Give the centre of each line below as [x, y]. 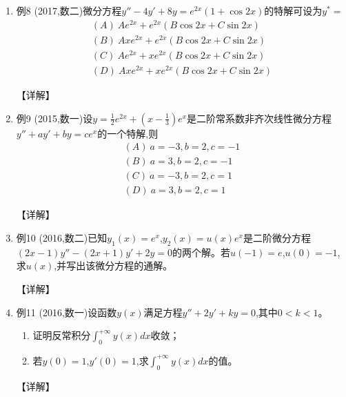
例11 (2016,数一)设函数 [67, 312]
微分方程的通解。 [134, 265]
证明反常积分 [62, 335]
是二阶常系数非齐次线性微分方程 [259, 118]
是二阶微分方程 [277, 237]
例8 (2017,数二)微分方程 [69, 10]
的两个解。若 [202, 252]
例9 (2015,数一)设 [54, 118]
